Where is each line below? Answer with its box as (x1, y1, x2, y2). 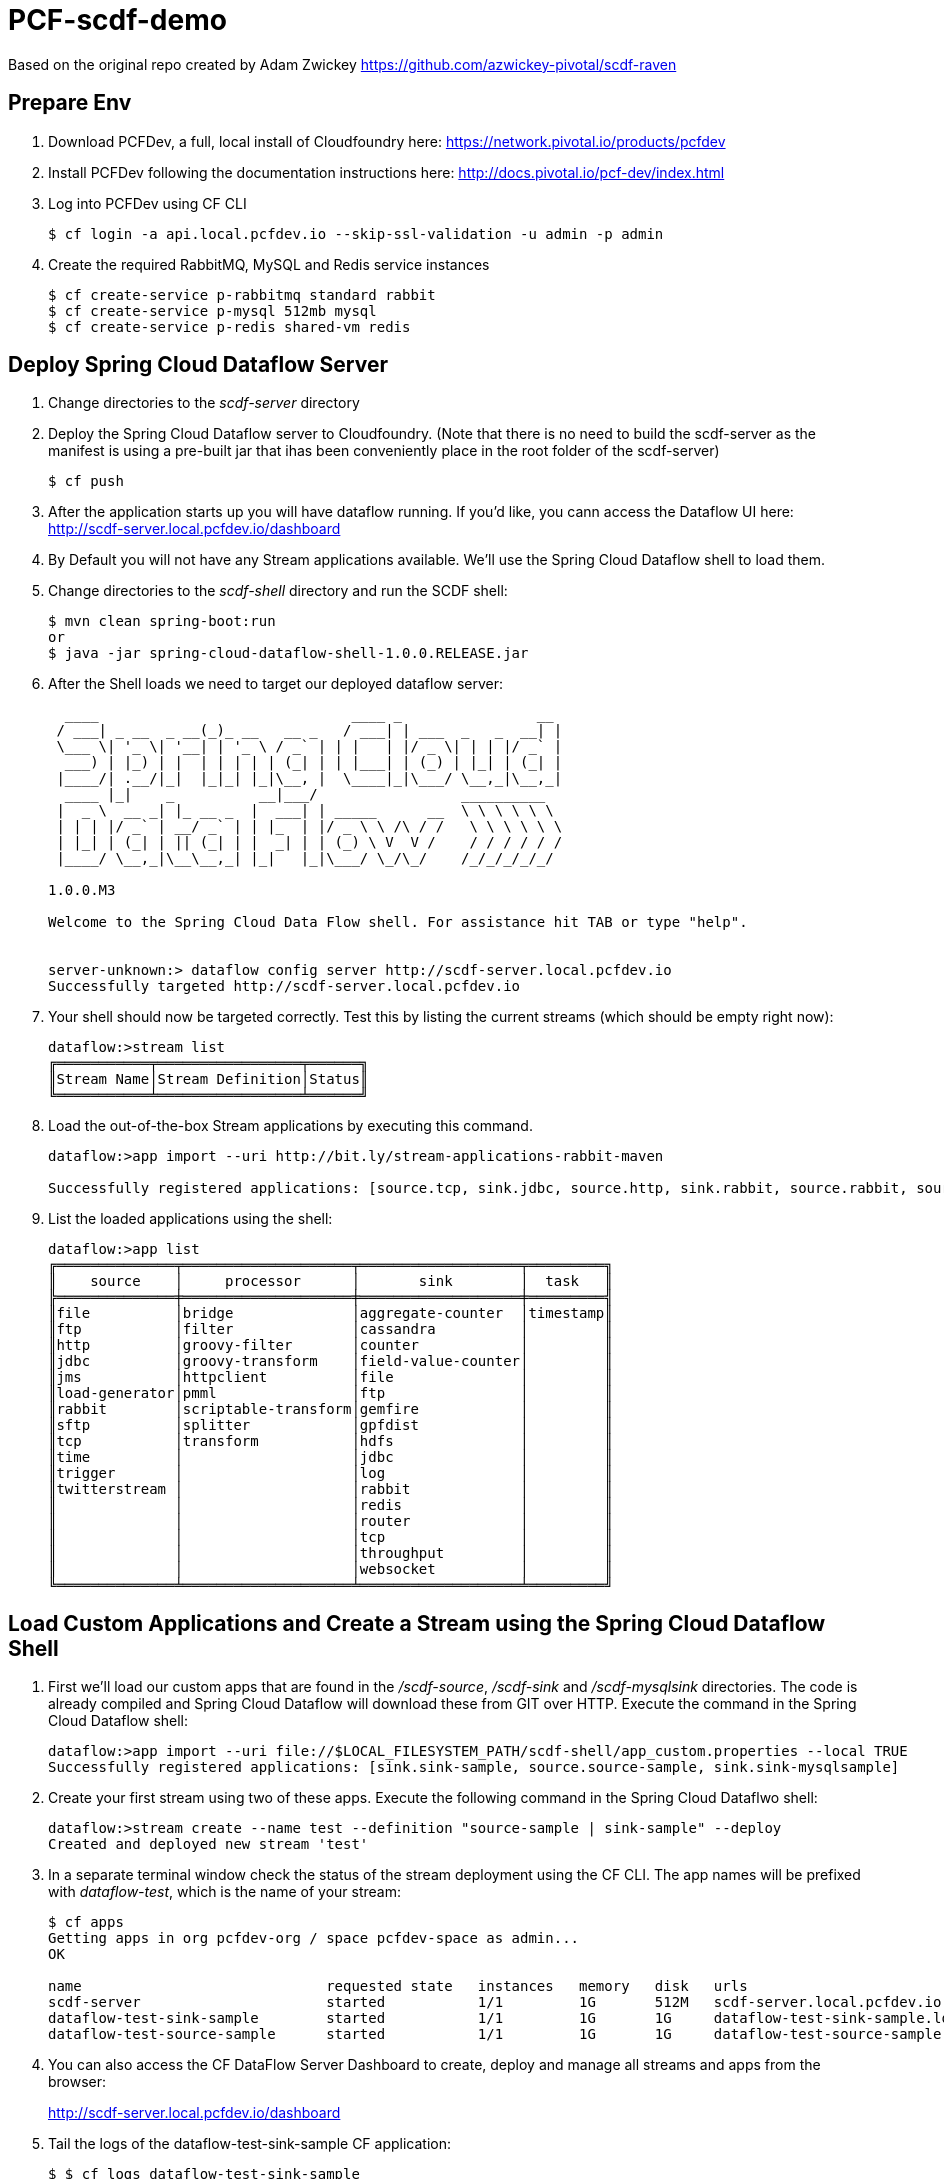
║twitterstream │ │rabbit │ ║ (48, 1481, 613, 1498)
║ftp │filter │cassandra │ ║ (48, 1321, 613, 1338)
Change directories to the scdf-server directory (48, 394, 360, 412)
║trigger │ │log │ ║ (48, 1465, 613, 1482)
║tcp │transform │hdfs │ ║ (48, 1433, 613, 1450)
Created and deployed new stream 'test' (48, 1836, 369, 1853)
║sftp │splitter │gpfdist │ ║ (48, 1417, 613, 1434)
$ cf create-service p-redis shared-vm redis (48, 318, 411, 335)
